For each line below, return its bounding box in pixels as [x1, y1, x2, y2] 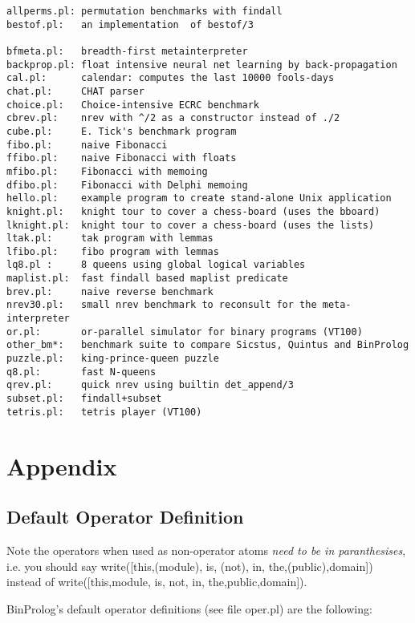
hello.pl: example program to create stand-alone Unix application [6, 192, 392, 204]
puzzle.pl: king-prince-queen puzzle [6, 353, 219, 365]
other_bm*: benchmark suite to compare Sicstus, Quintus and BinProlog [6, 339, 409, 351]
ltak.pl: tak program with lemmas [6, 233, 214, 245]
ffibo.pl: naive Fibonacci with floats [6, 152, 237, 164]
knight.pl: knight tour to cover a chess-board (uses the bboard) [6, 205, 380, 217]
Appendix [6, 449, 117, 482]
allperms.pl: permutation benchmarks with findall [6, 6, 283, 17]
